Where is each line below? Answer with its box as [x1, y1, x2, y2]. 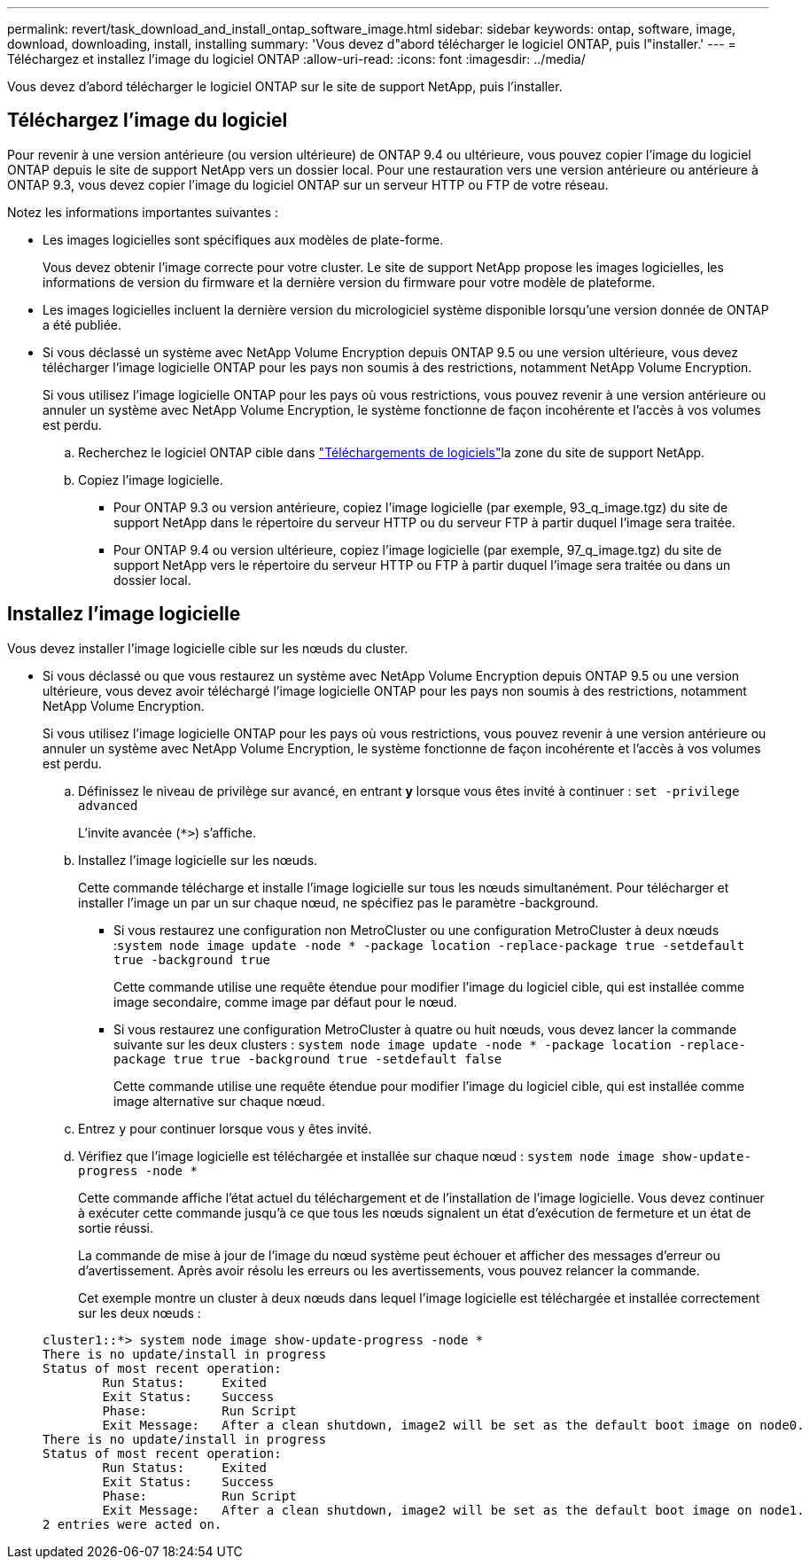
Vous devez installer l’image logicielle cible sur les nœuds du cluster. [7, 640, 408, 656]
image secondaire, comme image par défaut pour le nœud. [113, 993, 457, 1009]
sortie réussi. [78, 1219, 154, 1235]
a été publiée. [43, 316, 122, 332]
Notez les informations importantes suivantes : [7, 204, 279, 220]
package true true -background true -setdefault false [113, 1051, 502, 1066]
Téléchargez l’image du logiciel [7, 109, 288, 132]
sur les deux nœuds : [78, 1305, 201, 1321]
